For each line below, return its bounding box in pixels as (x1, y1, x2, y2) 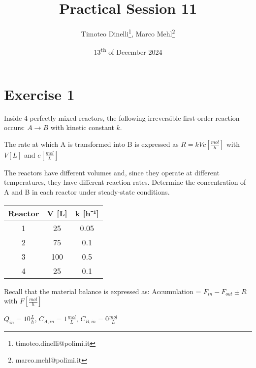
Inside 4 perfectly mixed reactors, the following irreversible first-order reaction (4, 112, 240, 123)
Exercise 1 (4, 84, 75, 104)
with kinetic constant (50, 122, 114, 133)
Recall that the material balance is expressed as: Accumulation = (4, 286, 201, 296)
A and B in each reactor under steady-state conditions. (4, 186, 170, 197)
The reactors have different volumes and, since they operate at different (4, 167, 220, 177)
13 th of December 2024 (94, 45, 162, 57)
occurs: (4, 122, 25, 133)
